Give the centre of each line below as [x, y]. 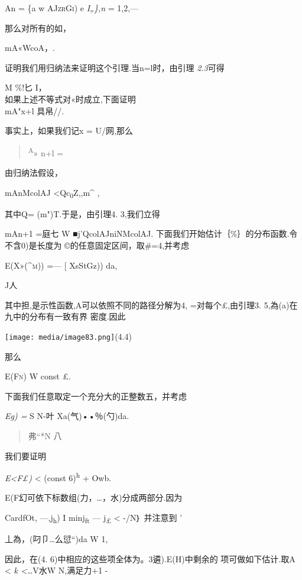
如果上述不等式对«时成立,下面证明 [70, 99]
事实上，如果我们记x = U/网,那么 [69, 130]
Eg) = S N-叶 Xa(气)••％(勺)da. [67, 416]
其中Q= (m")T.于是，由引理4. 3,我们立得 [82, 213]
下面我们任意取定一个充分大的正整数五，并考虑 [96, 396]
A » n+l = [46, 152]
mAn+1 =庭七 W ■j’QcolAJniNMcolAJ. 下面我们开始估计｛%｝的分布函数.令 [151, 233]
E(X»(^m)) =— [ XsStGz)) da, [61, 265]
